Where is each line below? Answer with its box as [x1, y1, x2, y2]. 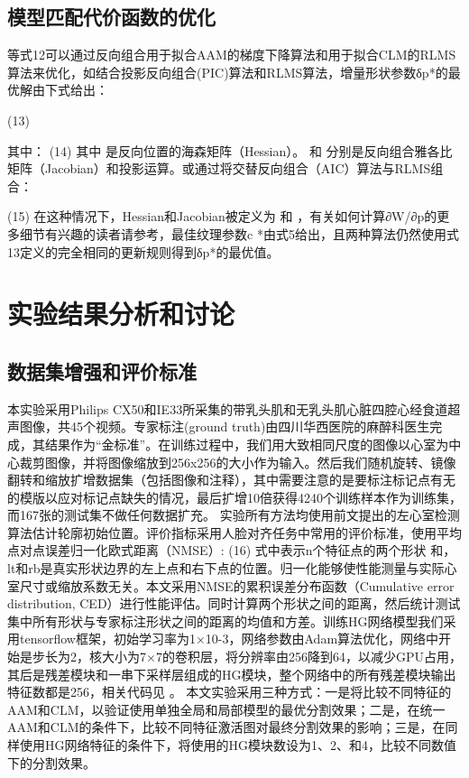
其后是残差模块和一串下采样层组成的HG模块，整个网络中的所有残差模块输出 [7, 664, 456, 683]
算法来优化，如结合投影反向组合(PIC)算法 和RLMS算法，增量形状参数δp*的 [7, 62, 448, 81]
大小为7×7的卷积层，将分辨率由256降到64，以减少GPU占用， [101, 647, 462, 666]
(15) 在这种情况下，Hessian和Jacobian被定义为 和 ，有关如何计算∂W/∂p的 [7, 207, 437, 226]
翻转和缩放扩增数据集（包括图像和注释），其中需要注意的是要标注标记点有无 [7, 470, 455, 489]
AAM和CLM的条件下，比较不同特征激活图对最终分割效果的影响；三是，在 [7, 718, 446, 736]
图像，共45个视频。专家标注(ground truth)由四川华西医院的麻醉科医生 [19, 417, 430, 436]
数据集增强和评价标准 [7, 357, 197, 384]
